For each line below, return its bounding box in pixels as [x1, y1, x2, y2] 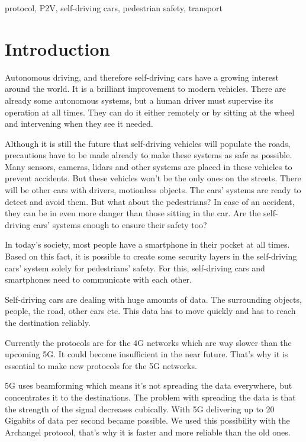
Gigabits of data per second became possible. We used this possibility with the [5, 414, 290, 427]
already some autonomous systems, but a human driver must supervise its [5, 94, 273, 106]
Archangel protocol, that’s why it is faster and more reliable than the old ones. [5, 425, 291, 438]
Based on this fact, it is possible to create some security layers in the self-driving [5, 250, 297, 262]
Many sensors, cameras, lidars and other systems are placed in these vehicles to [5, 160, 292, 172]
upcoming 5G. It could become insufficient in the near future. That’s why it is [5, 348, 288, 360]
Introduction [5, 36, 110, 60]
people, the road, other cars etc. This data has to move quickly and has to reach [5, 305, 296, 317]
